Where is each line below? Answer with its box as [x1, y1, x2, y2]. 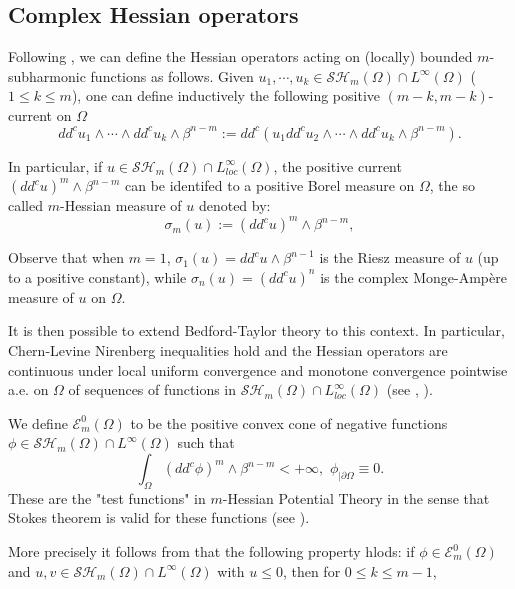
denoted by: [198, 195, 271, 216]
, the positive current [273, 155, 402, 176]
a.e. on [8, 379, 49, 400]
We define [8, 412, 68, 433]
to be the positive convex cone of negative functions [130, 412, 448, 433]
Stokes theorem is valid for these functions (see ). [8, 507, 310, 528]
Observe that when [8, 247, 125, 268]
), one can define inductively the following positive [71, 85, 381, 106]
